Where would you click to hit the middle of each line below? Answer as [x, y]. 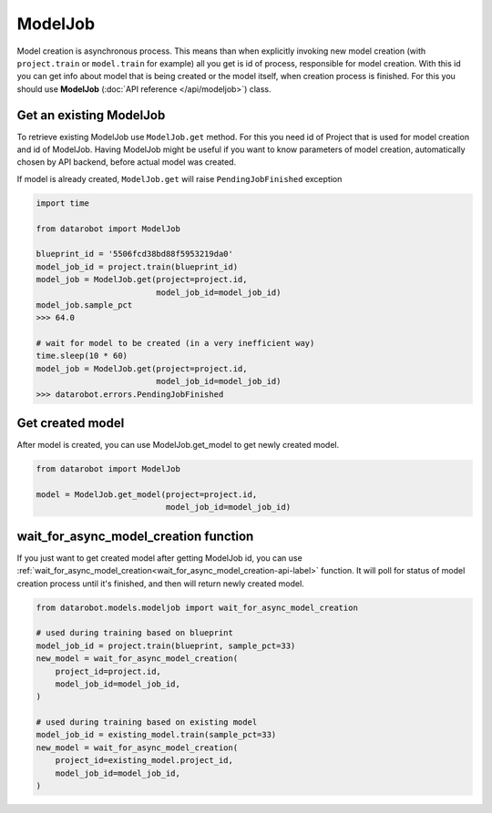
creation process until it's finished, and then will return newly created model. [160, 584]
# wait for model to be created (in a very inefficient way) [175, 343]
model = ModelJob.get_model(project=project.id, [147, 494]
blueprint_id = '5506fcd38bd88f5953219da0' [135, 254]
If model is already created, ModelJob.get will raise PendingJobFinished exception [179, 178]
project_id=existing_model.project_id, [144, 761]
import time [63, 203]
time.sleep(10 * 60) [82, 356]
